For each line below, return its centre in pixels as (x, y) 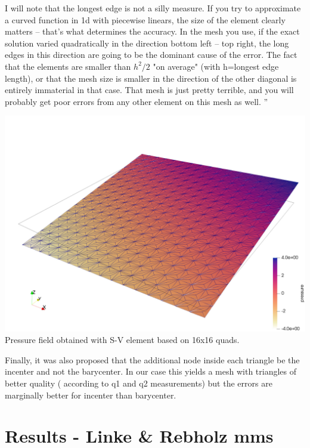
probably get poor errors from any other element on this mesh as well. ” (137, 101)
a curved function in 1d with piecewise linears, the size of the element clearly (145, 19)
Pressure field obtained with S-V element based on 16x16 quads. (122, 340)
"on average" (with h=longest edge (216, 66)
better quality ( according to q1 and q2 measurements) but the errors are (139, 383)
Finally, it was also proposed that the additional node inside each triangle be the (152, 359)
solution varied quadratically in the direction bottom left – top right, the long (147, 43)
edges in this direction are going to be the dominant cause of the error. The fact (151, 55)
